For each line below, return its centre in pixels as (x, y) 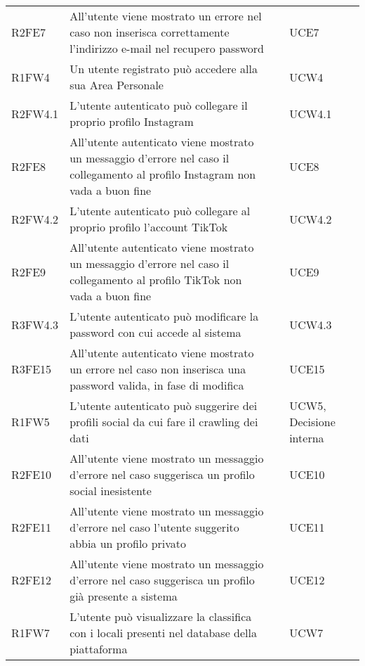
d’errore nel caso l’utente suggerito (154, 527)
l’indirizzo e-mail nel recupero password (167, 48)
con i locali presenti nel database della (164, 633)
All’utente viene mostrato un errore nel (166, 16)
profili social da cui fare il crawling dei (164, 422)
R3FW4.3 (35, 324)
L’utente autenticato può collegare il (159, 105)
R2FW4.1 (35, 113)
